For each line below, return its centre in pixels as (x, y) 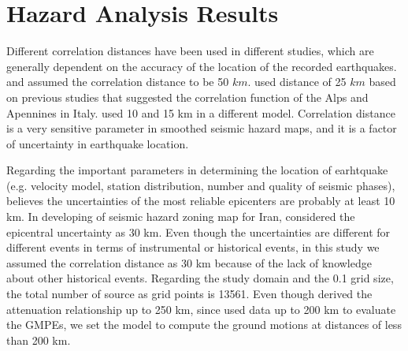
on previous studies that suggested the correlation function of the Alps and (187, 97)
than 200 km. (39, 340)
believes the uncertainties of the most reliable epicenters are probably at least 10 (201, 201)
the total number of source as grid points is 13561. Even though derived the (189, 294)
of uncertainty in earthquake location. (98, 143)
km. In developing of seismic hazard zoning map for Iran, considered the (181, 217)
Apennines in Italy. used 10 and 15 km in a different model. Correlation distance (201, 112)
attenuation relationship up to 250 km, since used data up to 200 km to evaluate (201, 309)
